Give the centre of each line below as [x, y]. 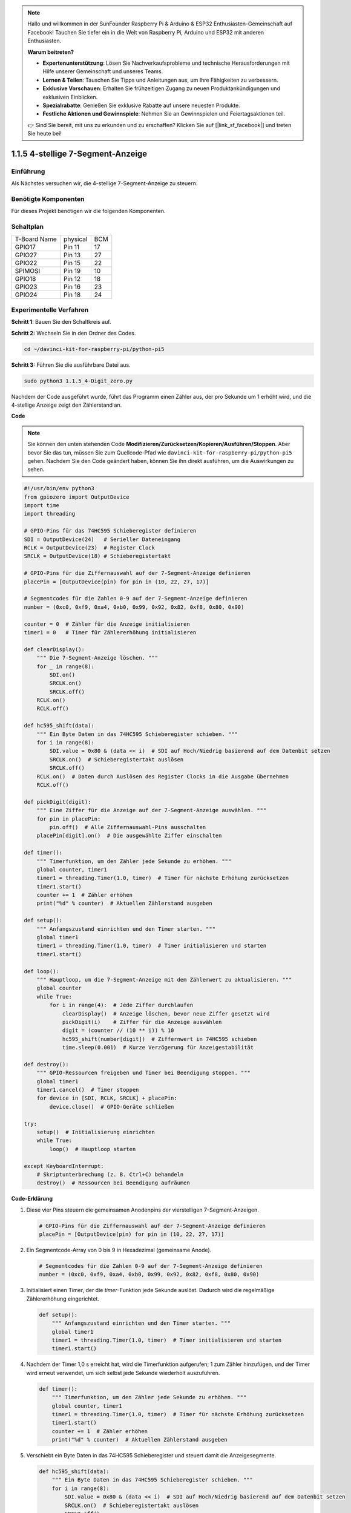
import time [42, 506]
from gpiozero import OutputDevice [77, 497]
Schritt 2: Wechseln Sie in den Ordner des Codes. [74, 333]
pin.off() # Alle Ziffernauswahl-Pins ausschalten [128, 827]
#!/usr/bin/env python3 [59, 488]
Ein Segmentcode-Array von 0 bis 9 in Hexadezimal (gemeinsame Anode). [119, 1250]
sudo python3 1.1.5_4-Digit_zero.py [78, 381]
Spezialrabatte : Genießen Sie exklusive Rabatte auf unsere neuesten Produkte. [141, 105]
